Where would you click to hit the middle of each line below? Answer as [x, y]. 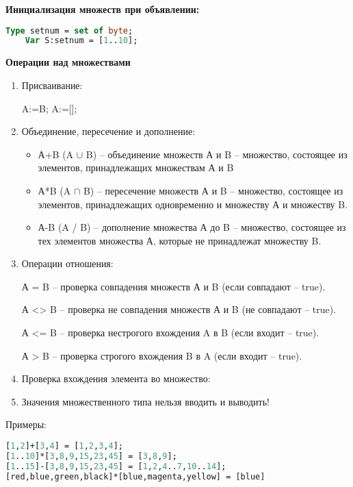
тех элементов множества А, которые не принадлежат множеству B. [180, 240]
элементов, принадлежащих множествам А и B [136, 167]
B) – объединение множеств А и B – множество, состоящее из [217, 154]
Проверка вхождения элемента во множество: [116, 378]
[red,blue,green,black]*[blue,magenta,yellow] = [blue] [135, 476]
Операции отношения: [67, 263]
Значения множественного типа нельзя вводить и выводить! [145, 401]
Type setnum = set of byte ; [69, 30]
